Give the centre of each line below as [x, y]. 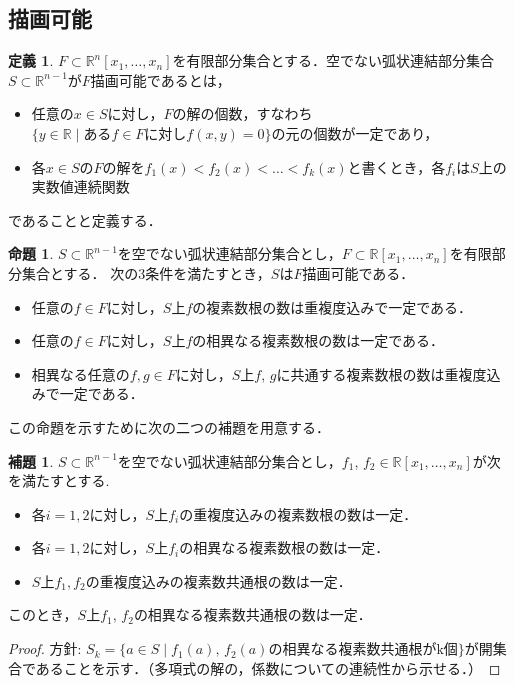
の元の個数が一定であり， [355, 132]
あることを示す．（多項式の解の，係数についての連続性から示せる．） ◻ [268, 667]
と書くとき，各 [396, 166]
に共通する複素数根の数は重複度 [381, 373]
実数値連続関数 [80, 186]
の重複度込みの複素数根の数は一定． [298, 513]
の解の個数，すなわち [242, 113]
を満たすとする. [59, 480]
